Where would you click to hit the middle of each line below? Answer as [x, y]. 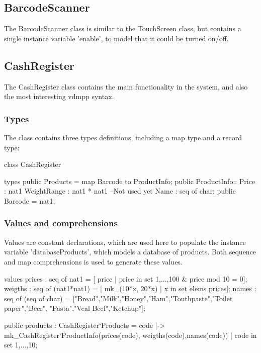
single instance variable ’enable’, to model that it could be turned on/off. [116, 38]
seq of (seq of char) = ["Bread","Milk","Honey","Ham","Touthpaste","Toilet [118, 298]
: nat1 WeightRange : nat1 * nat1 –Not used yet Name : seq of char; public [120, 191]
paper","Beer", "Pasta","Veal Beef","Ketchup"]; [75, 308]
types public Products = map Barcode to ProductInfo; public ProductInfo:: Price [130, 181]
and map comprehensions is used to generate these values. [93, 261]
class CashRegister [33, 164]
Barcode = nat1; [30, 200]
